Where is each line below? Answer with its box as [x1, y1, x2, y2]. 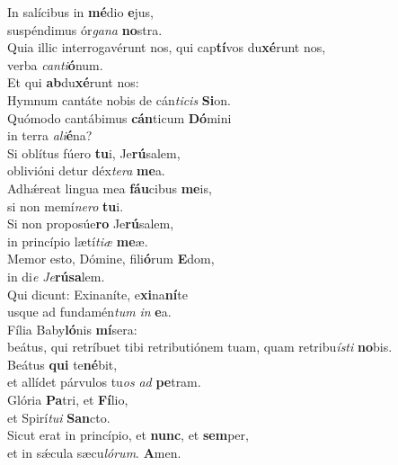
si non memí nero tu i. [7, 196, 124, 215]
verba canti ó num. [7, 55, 103, 74]
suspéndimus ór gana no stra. [7, 20, 163, 39]
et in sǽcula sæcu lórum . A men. [7, 443, 181, 461]
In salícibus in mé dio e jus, [7, 3, 155, 21]
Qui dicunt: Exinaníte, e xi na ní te [7, 284, 188, 303]
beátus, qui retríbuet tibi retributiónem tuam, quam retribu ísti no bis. [7, 337, 393, 356]
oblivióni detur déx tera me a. [7, 161, 165, 180]
